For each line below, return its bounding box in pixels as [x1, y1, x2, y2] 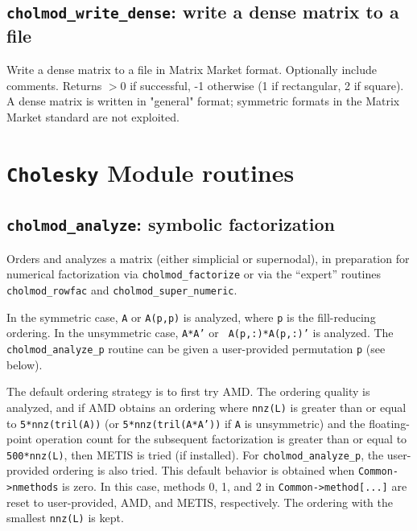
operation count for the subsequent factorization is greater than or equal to [35, 430, 407, 447]
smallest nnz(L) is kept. [6, 509, 124, 526]
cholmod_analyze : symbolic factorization [6, 212, 335, 237]
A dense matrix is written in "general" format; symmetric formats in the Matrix [6, 93, 400, 109]
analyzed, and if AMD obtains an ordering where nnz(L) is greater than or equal [6, 398, 407, 415]
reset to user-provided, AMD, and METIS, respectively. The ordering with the [6, 493, 393, 510]
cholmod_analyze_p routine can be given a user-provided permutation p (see [6, 340, 386, 357]
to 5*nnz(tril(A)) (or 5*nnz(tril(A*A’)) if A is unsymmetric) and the [6, 414, 365, 431]
